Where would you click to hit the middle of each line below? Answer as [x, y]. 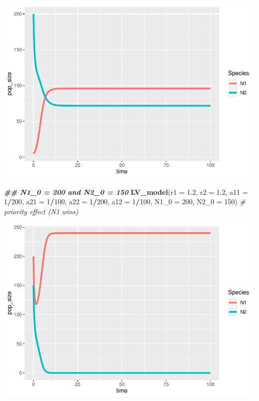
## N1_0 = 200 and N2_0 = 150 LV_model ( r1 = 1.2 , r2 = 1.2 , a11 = [126, 192]
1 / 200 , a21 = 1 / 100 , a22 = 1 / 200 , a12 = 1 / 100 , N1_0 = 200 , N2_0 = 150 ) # [125, 201]
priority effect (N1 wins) [41, 211]
